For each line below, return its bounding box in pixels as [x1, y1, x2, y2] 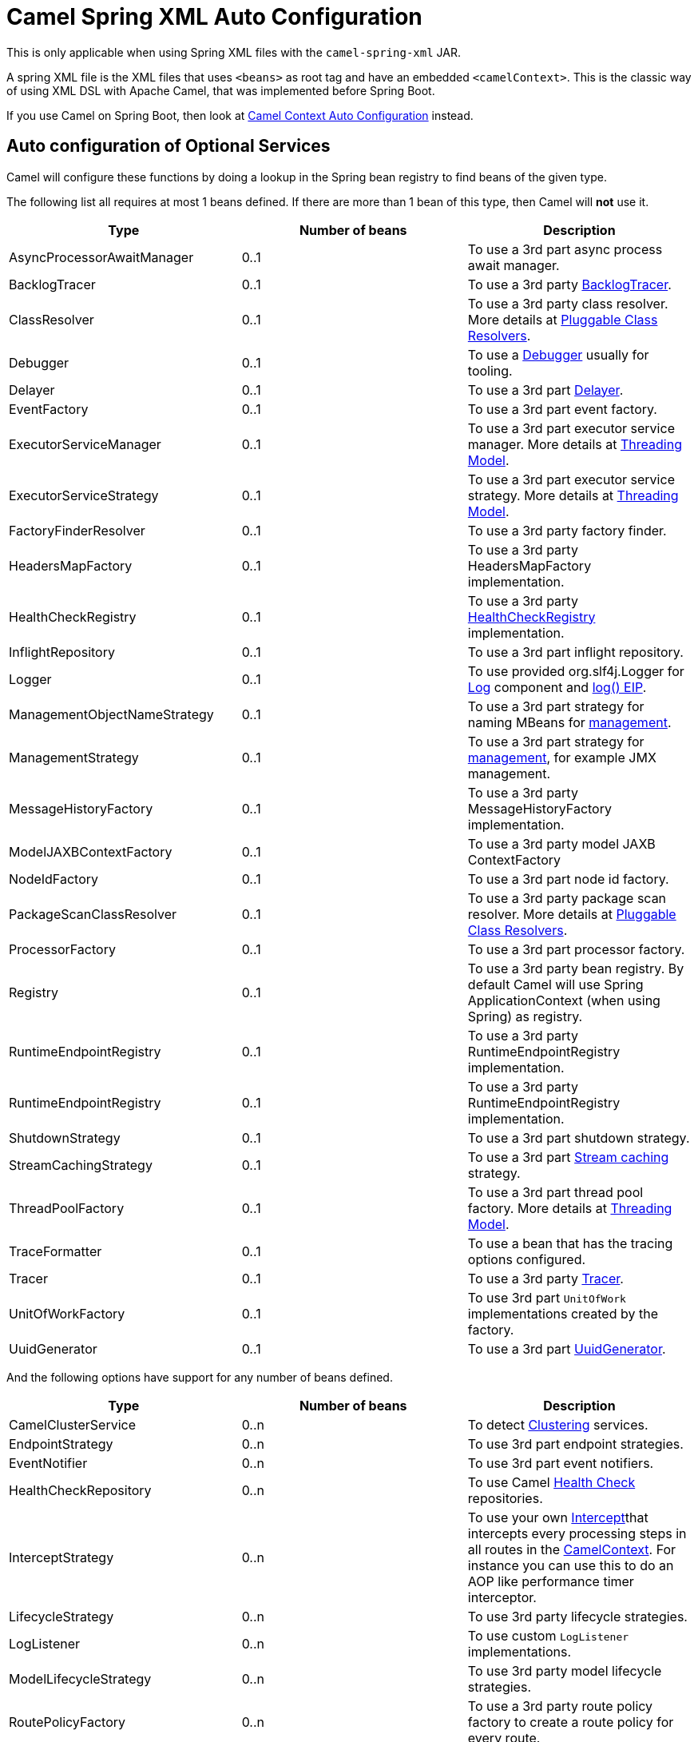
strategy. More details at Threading [467, 487, 679, 503]
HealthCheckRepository [9, 1481, 152, 1498]
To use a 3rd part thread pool [467, 1183, 644, 1200]
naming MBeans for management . [467, 714, 672, 730]
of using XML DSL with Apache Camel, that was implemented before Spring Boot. [6, 83, 435, 97]
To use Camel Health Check [467, 1474, 636, 1490]
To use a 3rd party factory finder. [467, 522, 667, 539]
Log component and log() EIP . [467, 678, 647, 695]
